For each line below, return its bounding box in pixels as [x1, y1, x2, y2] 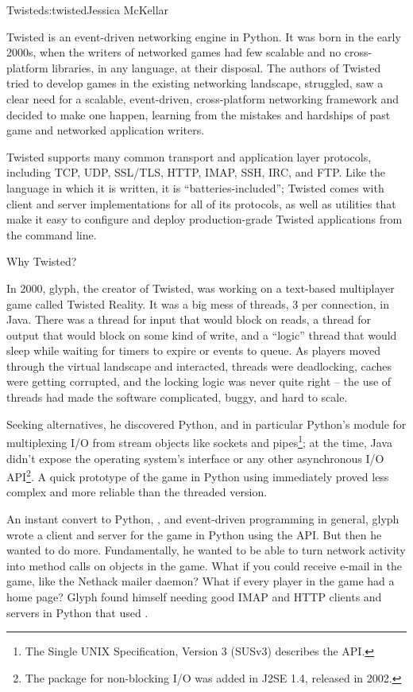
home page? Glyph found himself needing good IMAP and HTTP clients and [6, 588, 382, 605]
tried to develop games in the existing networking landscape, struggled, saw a [6, 75, 384, 91]
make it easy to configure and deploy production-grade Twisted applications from [6, 211, 403, 227]
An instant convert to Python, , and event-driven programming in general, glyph [6, 510, 399, 527]
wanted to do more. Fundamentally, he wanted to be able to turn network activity [6, 542, 406, 558]
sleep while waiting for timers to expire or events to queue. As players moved [6, 342, 381, 359]
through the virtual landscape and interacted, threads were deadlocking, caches [6, 357, 392, 374]
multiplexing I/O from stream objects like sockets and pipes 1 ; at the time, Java [6, 432, 392, 450]
